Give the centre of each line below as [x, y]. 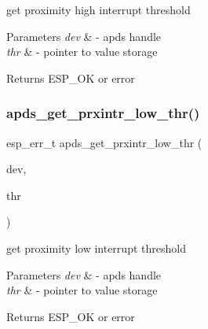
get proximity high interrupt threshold [99, 9]
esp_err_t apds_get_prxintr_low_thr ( [104, 142]
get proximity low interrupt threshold [96, 248]
